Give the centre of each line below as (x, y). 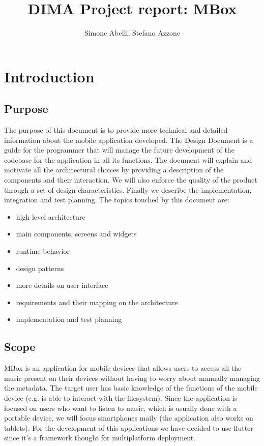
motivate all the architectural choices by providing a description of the (114, 170)
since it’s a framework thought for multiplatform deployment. (100, 438)
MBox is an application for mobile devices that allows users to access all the (123, 368)
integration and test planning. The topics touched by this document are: (117, 200)
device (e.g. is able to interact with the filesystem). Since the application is (121, 398)
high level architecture (51, 216)
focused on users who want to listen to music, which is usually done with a (121, 408)
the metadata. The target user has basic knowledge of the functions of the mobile (131, 388)
